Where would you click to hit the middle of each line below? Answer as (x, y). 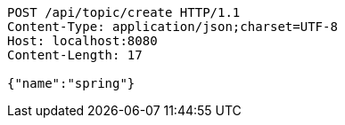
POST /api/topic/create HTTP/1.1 (124, 12)
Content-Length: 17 (75, 55)
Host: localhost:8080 (82, 41)
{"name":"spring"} (71, 83)
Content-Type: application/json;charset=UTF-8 (172, 27)
